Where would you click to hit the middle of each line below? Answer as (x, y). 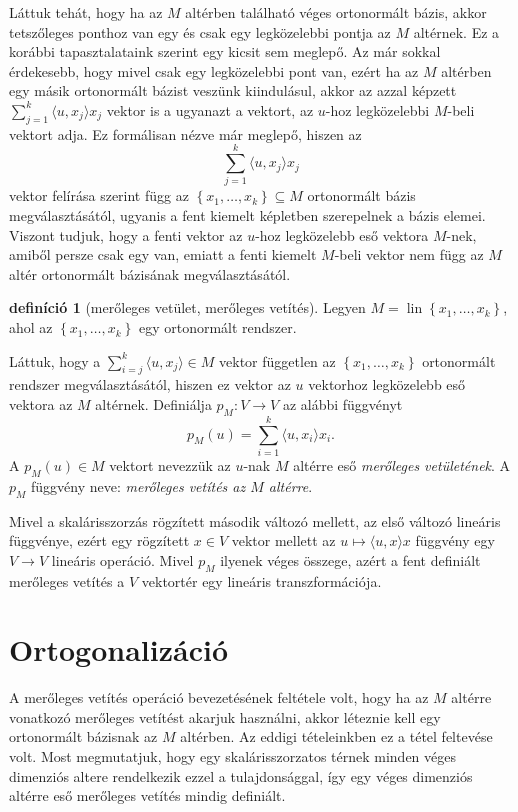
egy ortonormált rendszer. (217, 327)
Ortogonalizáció (118, 649)
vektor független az (277, 360)
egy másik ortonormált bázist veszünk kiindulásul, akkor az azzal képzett (233, 90)
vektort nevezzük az (170, 464)
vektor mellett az (283, 540)
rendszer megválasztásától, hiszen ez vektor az (150, 384)
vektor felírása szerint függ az (99, 195)
